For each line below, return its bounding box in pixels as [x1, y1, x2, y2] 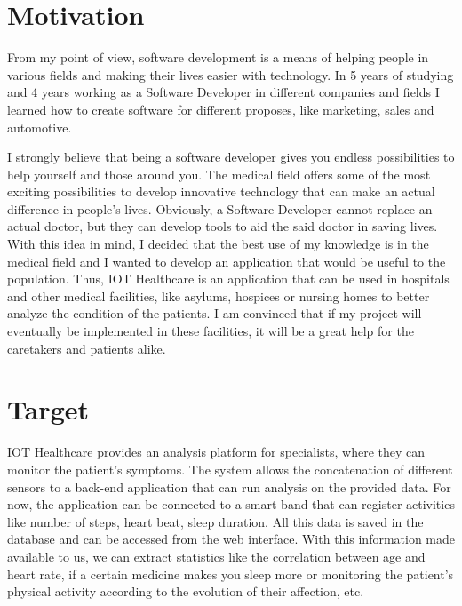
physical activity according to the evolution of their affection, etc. [7, 582, 364, 601]
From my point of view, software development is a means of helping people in [7, 48, 429, 67]
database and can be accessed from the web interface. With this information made [7, 530, 456, 548]
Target [7, 391, 90, 427]
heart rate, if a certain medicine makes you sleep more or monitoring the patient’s [7, 564, 454, 583]
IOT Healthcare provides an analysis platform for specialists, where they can [7, 443, 426, 461]
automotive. [7, 117, 72, 136]
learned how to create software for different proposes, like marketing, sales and [7, 100, 434, 118]
